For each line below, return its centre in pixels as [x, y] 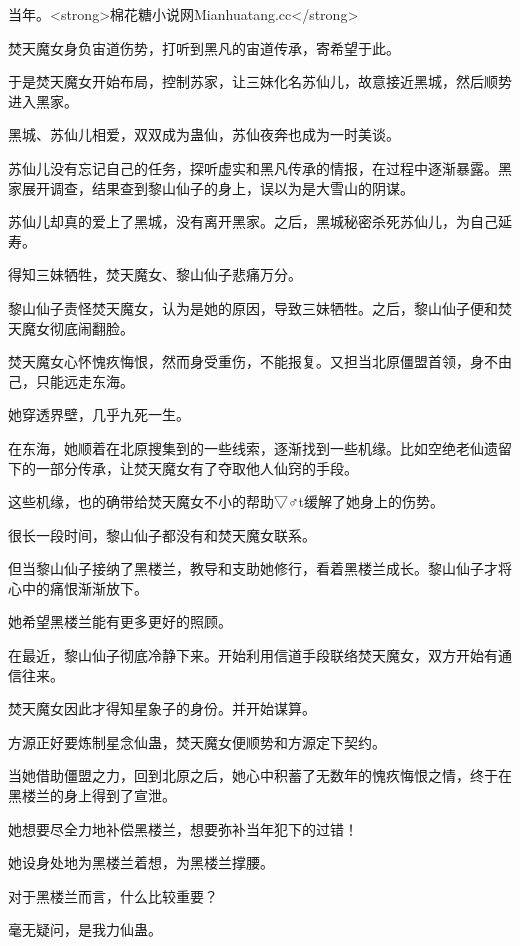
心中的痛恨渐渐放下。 [78, 587]
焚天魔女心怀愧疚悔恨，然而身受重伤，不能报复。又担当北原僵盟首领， [239, 361]
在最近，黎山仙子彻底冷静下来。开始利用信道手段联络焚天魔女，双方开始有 [253, 655]
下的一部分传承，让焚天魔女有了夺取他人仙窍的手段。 [183, 467]
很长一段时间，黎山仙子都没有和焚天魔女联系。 [162, 534]
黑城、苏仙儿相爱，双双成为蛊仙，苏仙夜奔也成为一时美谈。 [204, 134]
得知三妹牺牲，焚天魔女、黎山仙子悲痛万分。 [155, 274]
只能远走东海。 [84, 380]
